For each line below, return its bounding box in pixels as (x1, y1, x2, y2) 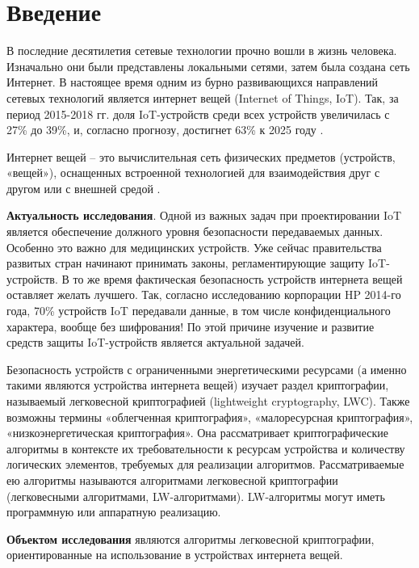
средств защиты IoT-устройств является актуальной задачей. (6, 334, 304, 351)
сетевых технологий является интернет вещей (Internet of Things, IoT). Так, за (6, 89, 399, 106)
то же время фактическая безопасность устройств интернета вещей (73, 270, 403, 287)
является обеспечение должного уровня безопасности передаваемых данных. (6, 223, 383, 240)
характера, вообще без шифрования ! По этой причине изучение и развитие (6, 318, 375, 334)
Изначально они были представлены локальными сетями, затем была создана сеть (6, 57, 410, 74)
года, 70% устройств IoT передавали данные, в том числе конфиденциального (6, 302, 391, 319)
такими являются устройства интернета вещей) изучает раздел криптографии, (6, 377, 389, 393)
